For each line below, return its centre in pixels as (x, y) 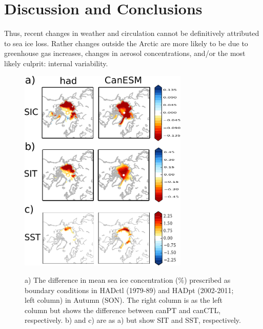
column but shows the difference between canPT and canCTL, (123, 310)
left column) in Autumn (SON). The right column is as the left (124, 300)
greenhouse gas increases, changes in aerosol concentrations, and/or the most (125, 53)
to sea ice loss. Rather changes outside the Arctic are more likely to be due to (126, 43)
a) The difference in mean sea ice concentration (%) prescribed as (128, 280)
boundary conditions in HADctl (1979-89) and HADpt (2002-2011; (129, 290)
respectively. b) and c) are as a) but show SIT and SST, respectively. (133, 320)
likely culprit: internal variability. (56, 63)
